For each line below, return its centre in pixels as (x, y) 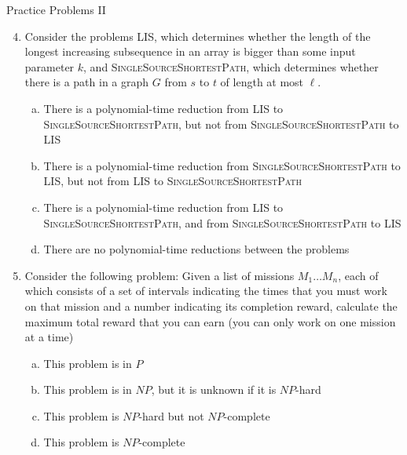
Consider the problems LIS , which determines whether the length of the (198, 36)
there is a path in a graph (87, 82)
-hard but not (171, 415)
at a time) (49, 337)
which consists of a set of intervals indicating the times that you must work (206, 291)
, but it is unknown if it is (214, 389)
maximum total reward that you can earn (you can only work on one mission (210, 321)
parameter (49, 66)
